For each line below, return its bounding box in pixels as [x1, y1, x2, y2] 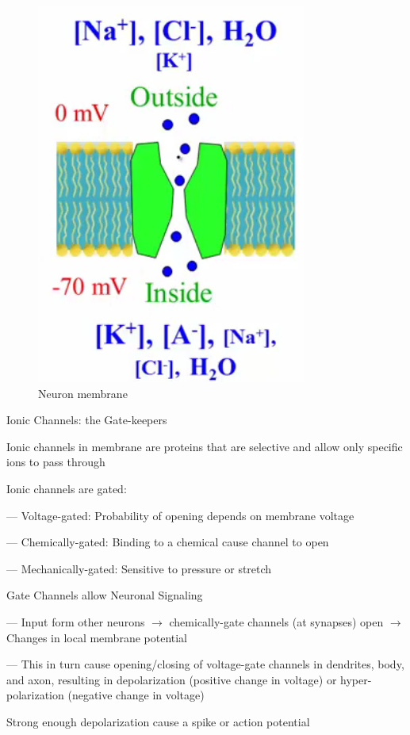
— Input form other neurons [6, 613, 145, 630]
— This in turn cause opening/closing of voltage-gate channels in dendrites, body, [6, 656, 404, 672]
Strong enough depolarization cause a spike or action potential [6, 713, 310, 729]
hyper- [340, 671, 372, 687]
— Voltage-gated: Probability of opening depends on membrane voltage [6, 507, 354, 523]
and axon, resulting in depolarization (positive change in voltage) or [6, 671, 337, 687]
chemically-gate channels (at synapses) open [169, 613, 384, 630]
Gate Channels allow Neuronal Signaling [6, 587, 203, 603]
